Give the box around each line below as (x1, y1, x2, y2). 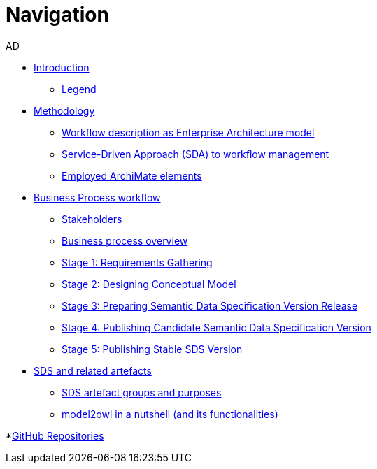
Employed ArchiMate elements (62, 169, 202, 182)
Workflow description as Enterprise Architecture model (62, 126, 315, 138)
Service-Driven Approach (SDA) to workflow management (62, 147, 329, 160)
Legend (62, 82, 97, 95)
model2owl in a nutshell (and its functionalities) (62, 407, 278, 420)
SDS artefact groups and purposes (62, 386, 222, 398)
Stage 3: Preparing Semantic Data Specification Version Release (62, 299, 358, 312)
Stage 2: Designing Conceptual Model (62, 277, 236, 290)
